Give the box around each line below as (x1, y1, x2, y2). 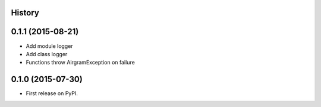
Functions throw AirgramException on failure (26, 59, 135, 66)
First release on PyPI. (26, 90, 78, 97)
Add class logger (26, 50, 68, 57)
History (11, 8, 40, 18)
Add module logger (26, 42, 74, 50)
